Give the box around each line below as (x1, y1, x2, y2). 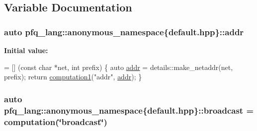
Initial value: (4, 45, 48, 55)
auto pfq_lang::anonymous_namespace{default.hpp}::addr (4, 25, 244, 38)
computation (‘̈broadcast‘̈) (4, 115, 107, 128)
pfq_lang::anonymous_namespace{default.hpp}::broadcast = (4, 104, 254, 116)
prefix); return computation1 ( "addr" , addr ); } (4, 71, 142, 82)
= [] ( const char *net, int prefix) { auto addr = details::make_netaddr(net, (4, 62, 233, 72)
